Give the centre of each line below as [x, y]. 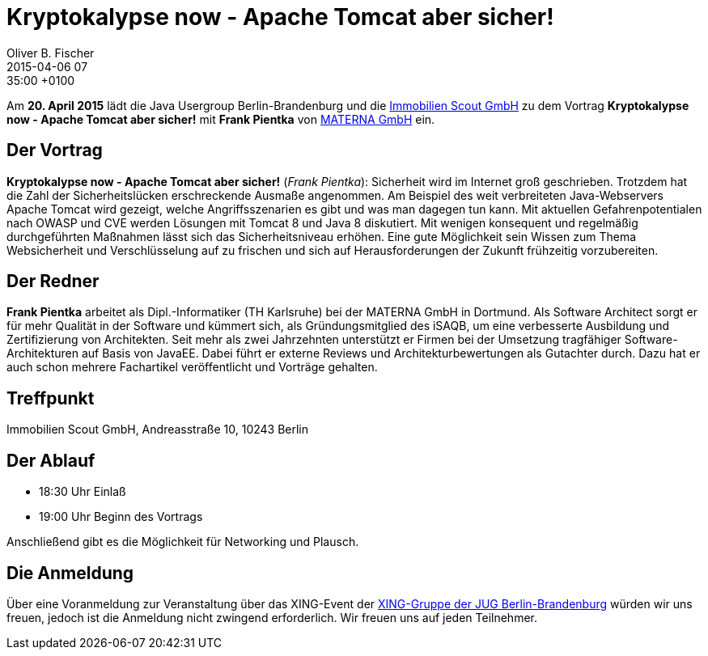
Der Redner [53, 281]
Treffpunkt [51, 398]
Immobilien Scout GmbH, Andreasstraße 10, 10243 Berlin [158, 430]
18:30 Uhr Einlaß [83, 492]
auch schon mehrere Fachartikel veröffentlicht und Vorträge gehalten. [192, 367]
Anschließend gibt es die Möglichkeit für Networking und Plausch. [183, 542]
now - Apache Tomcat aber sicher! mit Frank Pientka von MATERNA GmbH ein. [221, 119]
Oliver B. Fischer [51, 53]
